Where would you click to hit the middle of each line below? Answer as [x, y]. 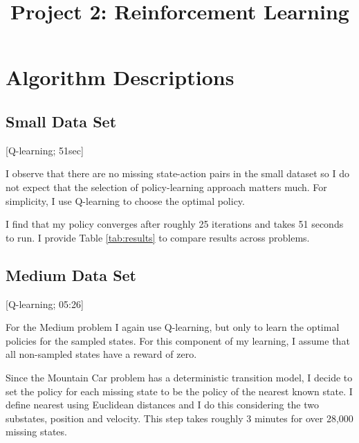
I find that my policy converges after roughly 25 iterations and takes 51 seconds [175, 224]
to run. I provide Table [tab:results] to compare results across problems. [158, 237]
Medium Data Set [71, 274]
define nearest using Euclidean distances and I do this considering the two [163, 405]
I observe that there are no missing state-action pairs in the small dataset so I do [177, 173]
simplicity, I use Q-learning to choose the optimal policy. [125, 200]
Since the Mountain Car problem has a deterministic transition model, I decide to [179, 377]
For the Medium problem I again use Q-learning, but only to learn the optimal [173, 327]
